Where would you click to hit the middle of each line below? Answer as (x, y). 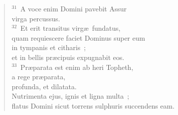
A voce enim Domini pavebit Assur (74, 8)
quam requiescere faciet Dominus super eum (78, 37)
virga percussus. (36, 18)
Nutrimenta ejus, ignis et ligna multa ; (70, 96)
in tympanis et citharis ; (49, 47)
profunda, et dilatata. (44, 86)
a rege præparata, (39, 77)
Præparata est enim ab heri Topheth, (77, 67)
